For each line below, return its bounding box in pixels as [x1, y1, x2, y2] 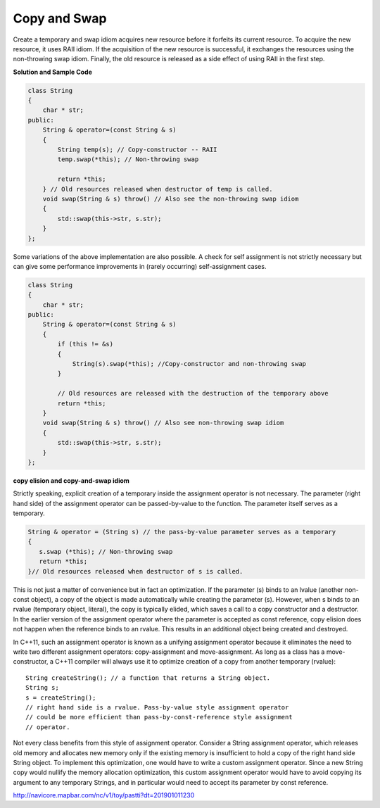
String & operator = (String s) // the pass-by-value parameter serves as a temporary [27, 528, 336, 536]
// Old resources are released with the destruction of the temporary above [57, 389, 329, 398]
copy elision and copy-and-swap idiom [13, 476, 130, 485]
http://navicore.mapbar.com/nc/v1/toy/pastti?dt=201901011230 [13, 791, 195, 800]
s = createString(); [25, 693, 96, 702]
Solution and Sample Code [13, 68, 93, 76]
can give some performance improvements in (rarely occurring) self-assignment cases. [13, 262, 267, 270]
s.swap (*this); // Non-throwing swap [39, 548, 173, 555]
